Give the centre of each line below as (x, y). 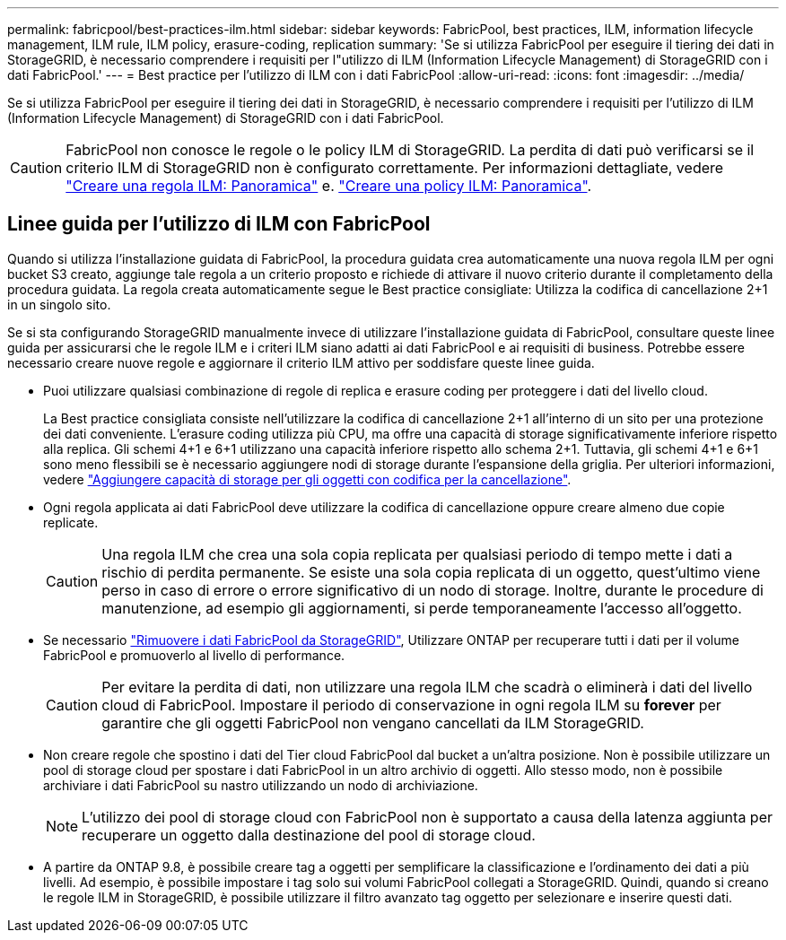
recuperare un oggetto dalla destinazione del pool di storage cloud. (309, 835)
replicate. (71, 522)
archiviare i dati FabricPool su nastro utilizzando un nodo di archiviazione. (261, 785)
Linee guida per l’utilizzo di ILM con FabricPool (219, 224)
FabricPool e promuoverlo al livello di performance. (194, 655)
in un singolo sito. (59, 304)
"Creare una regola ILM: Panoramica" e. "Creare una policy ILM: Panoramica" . (329, 186)
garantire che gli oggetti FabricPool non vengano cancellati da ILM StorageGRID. (373, 722)
